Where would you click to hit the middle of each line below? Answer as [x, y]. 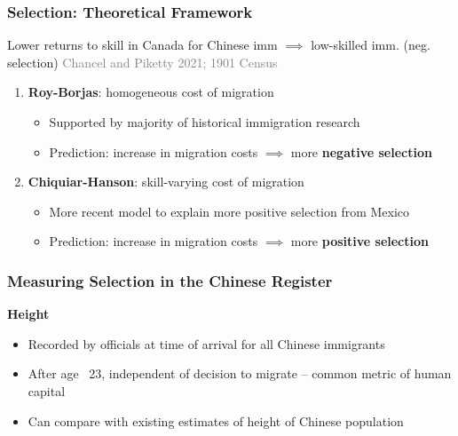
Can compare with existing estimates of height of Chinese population [216, 420]
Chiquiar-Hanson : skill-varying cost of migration [166, 182]
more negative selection [361, 151]
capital [47, 390]
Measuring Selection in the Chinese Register [170, 280]
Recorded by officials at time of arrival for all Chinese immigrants [206, 343]
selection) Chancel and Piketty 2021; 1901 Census [142, 62]
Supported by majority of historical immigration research [205, 122]
